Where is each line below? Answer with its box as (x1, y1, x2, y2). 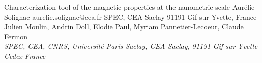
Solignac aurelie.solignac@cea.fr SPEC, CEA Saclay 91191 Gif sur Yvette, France (4, 11, 257, 22)
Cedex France (4, 50, 46, 61)
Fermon (4, 31, 28, 41)
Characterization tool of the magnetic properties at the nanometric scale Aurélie (4, 2, 255, 12)
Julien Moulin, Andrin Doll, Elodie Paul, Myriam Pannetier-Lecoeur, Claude (4, 21, 244, 32)
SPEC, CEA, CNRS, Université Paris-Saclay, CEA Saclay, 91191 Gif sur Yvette (4, 41, 258, 51)
